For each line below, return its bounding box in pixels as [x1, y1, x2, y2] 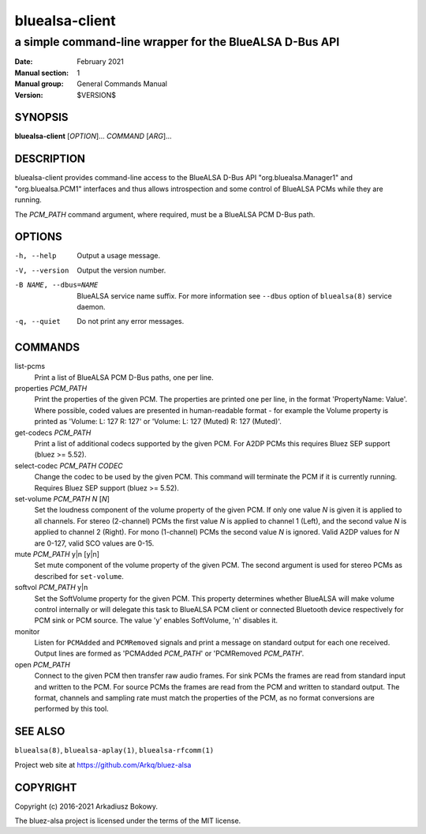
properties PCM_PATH [14, 384, 88, 393]
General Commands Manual [77, 79, 167, 88]
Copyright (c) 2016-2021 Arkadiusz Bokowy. [14, 802, 158, 811]
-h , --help [14, 251, 57, 261]
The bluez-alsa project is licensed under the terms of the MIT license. [14, 816, 241, 825]
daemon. [77, 302, 106, 312]
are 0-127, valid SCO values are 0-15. [34, 538, 155, 548]
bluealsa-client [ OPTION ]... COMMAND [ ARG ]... [14, 131, 173, 141]
